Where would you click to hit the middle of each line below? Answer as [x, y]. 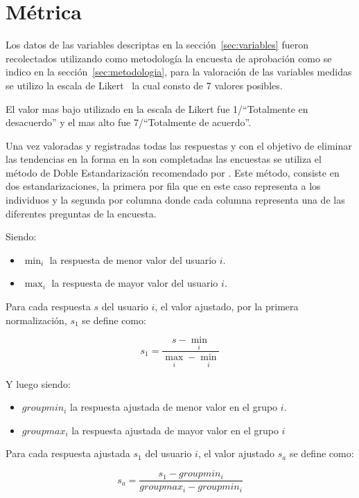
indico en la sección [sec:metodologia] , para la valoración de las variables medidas [179, 72]
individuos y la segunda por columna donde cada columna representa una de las [175, 200]
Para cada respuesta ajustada [68, 453]
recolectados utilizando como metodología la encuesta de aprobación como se [169, 58]
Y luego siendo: [38, 383]
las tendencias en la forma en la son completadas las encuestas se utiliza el [164, 159]
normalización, [36, 320]
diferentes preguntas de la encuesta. [81, 213]
